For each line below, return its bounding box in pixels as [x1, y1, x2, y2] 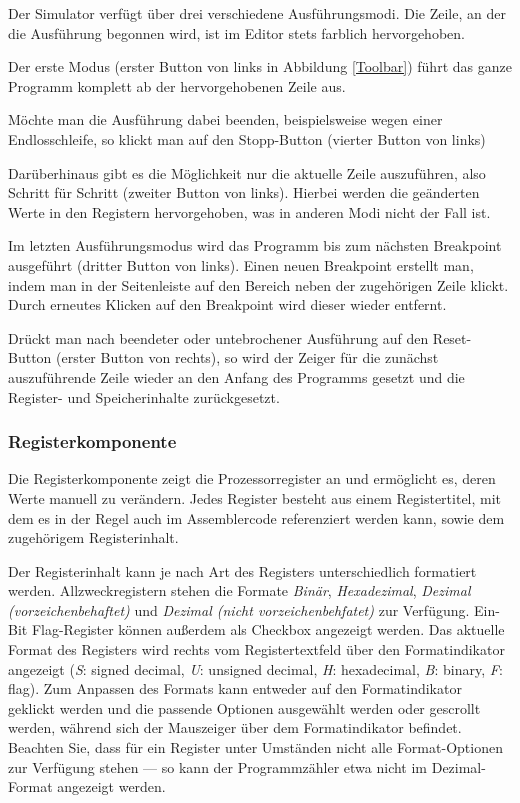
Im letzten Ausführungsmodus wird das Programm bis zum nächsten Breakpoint [8, 235, 502, 256]
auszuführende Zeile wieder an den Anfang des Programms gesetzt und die [8, 366, 465, 387]
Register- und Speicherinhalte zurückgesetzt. [8, 386, 280, 407]
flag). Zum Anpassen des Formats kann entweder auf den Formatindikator [8, 678, 462, 699]
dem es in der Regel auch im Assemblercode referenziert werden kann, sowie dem [8, 507, 505, 528]
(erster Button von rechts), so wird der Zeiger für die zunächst [56, 347, 439, 368]
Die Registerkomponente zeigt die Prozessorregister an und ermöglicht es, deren [8, 468, 496, 489]
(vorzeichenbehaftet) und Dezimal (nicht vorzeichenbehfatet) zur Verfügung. [8, 599, 470, 620]
